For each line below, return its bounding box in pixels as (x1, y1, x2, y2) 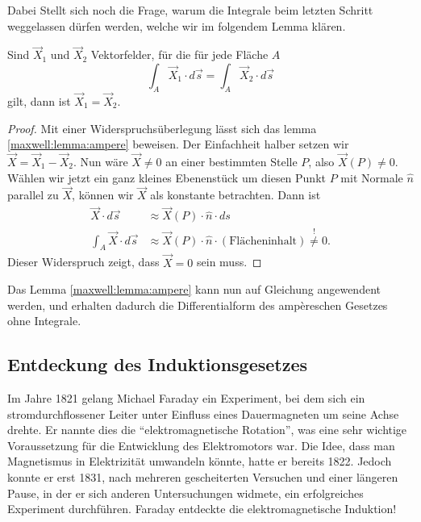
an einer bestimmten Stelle (165, 153, 298, 170)
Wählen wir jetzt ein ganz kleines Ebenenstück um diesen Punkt (7, 169, 326, 186)
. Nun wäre (73, 153, 128, 170)
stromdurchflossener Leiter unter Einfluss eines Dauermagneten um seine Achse (7, 405, 399, 422)
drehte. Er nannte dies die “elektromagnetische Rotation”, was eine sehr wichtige (7, 421, 407, 438)
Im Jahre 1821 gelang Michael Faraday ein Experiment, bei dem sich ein (7, 390, 365, 407)
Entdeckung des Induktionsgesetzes (7, 352, 308, 377)
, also (308, 153, 335, 170)
